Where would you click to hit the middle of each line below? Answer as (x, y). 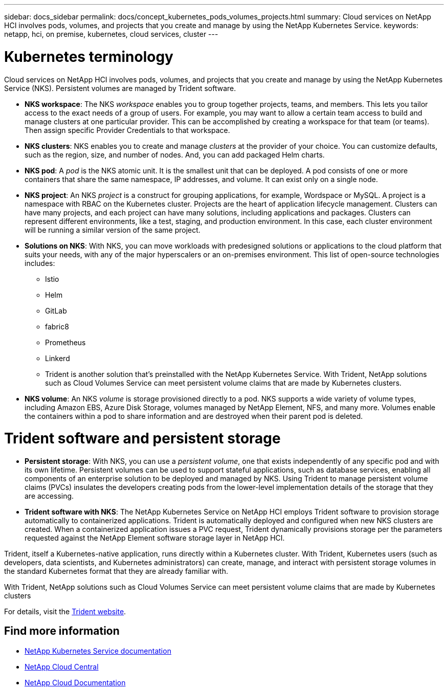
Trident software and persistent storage (142, 439)
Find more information (62, 631)
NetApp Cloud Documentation (75, 682)
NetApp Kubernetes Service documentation (98, 651)
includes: (40, 263)
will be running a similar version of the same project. (113, 230)
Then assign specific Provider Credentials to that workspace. (127, 130)
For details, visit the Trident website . (65, 611)
